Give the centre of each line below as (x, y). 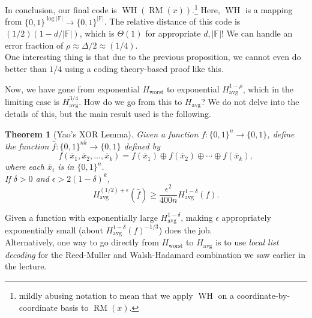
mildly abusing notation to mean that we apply (106, 295)
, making (197, 217)
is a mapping (269, 9)
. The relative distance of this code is (172, 21)
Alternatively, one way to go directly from (82, 242)
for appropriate (173, 33)
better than (26, 69)
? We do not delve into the (250, 101)
